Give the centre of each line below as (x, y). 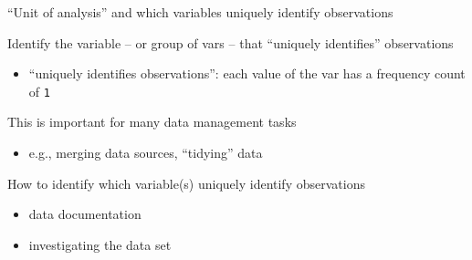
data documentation (85, 214)
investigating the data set (100, 244)
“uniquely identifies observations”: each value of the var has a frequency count (247, 73)
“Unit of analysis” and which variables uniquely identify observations (200, 12)
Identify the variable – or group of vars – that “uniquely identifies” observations (231, 42)
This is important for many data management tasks (152, 122)
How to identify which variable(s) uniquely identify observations (186, 183)
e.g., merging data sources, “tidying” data (146, 153)
